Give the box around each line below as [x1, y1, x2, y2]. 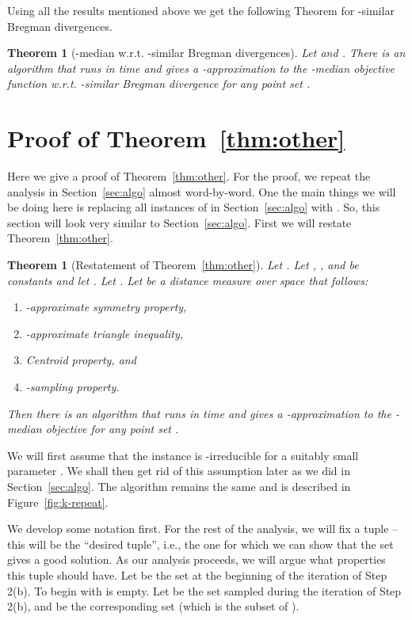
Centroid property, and [25, 352, 136, 368]
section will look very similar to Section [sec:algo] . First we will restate [7, 214, 352, 230]
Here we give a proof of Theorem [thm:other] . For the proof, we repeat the [7, 168, 371, 184]
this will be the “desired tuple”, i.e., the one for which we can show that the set [7, 535, 394, 552]
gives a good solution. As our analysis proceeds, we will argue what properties [7, 551, 386, 568]
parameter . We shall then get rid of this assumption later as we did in [7, 462, 350, 479]
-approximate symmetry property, [25, 299, 187, 315]
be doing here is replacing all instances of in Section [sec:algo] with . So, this [7, 199, 380, 215]
